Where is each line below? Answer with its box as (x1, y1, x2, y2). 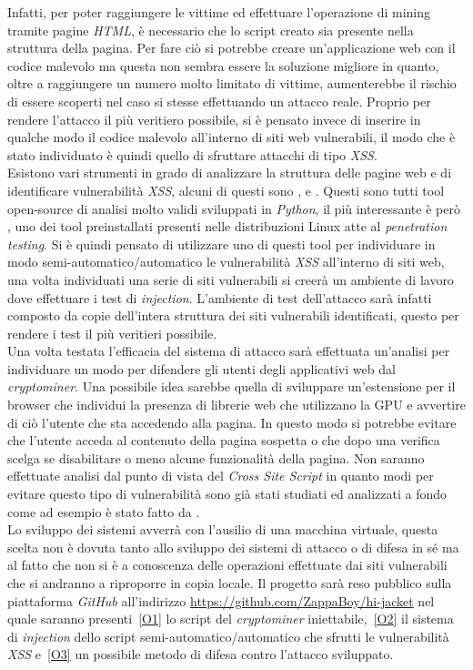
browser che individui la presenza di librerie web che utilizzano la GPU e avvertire (7, 395, 466, 414)
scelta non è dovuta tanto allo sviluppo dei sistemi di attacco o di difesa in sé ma (7, 537, 459, 556)
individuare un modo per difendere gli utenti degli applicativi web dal (7, 359, 396, 378)
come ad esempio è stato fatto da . (7, 502, 200, 521)
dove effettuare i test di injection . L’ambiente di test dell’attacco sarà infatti (7, 288, 432, 307)
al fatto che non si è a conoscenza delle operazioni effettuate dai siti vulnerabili (7, 555, 448, 574)
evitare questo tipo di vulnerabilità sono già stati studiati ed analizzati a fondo (7, 484, 448, 503)
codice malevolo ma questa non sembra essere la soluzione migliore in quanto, (7, 56, 439, 75)
